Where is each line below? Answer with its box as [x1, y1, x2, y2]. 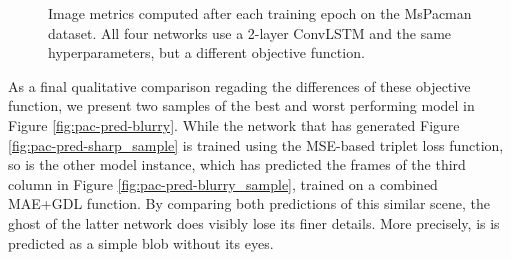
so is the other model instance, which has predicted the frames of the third [8, 154, 466, 175]
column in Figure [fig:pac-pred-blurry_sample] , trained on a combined [8, 173, 438, 194]
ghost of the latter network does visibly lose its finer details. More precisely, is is [8, 212, 500, 233]
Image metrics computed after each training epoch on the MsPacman [48, 3, 472, 23]
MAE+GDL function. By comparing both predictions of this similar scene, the [8, 193, 491, 214]
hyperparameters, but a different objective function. [48, 42, 365, 63]
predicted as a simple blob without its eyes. [8, 232, 274, 253]
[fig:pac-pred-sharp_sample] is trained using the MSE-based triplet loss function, [8, 134, 504, 155]
